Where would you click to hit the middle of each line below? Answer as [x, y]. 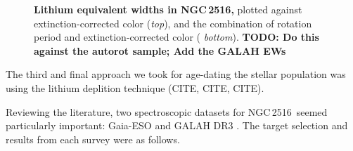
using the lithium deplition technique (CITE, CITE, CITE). [135, 87]
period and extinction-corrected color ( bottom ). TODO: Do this [176, 37]
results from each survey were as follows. [93, 139]
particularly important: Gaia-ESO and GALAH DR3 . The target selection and [177, 125]
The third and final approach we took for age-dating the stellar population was [176, 74]
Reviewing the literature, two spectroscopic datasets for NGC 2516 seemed [167, 111]
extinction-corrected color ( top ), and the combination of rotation [173, 23]
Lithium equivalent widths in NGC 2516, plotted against [168, 9]
